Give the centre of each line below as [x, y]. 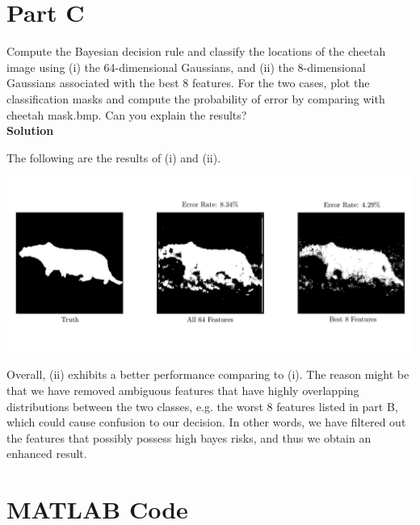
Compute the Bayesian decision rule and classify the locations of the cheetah [196, 51]
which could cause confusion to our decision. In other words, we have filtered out [206, 422]
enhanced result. [47, 454]
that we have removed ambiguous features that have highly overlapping [183, 391]
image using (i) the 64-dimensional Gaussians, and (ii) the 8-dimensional [186, 67]
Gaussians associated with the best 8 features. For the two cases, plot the [188, 83]
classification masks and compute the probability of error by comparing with [196, 98]
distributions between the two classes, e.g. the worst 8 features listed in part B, [202, 406]
